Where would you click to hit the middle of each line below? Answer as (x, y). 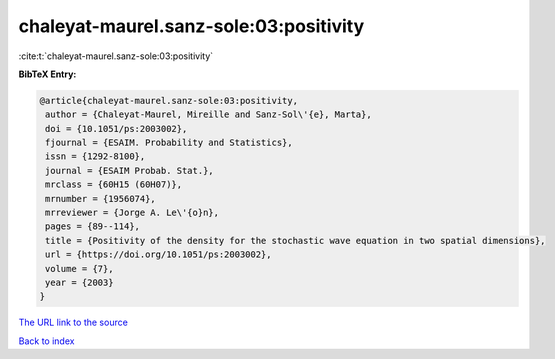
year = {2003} (79, 282)
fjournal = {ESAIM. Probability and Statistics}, (169, 143)
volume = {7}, (79, 268)
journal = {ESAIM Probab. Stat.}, (129, 170)
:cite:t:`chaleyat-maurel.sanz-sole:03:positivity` (116, 56)
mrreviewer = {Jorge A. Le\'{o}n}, (132, 213)
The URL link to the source (73, 322)
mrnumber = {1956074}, (101, 198)
